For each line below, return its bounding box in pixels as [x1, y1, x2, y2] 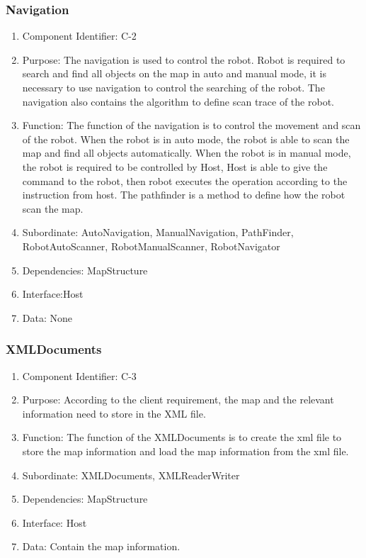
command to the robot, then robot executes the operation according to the [22, 173, 348, 188]
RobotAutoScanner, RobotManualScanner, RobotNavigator [22, 238, 280, 253]
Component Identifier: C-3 [22, 368, 137, 383]
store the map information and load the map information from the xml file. [22, 443, 349, 458]
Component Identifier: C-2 [22, 28, 137, 43]
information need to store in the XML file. [22, 406, 206, 420]
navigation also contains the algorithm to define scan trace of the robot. [22, 94, 334, 108]
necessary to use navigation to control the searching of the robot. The [22, 80, 325, 94]
